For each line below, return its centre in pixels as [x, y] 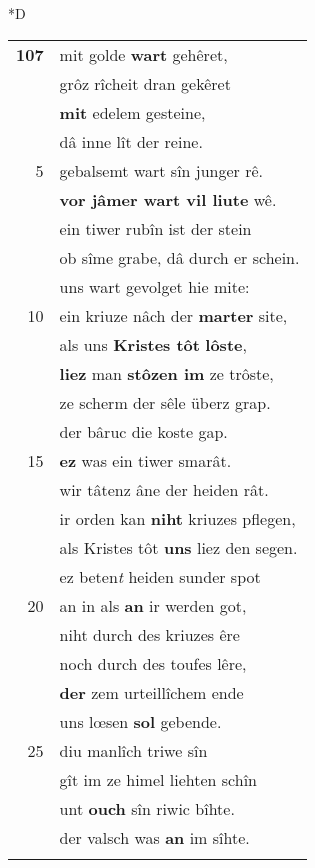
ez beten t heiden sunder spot [160, 576]
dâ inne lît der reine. [131, 141]
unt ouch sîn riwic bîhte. [147, 808]
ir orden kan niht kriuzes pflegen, [177, 518]
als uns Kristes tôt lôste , [153, 344]
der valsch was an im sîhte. [154, 837]
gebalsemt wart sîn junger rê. [161, 170]
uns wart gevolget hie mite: [154, 286]
